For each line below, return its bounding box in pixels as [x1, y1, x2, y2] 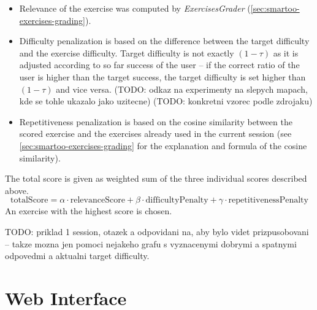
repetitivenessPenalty [228, 196, 308, 205]
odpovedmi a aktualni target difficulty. [5, 249, 150, 262]
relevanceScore [70, 196, 125, 205]
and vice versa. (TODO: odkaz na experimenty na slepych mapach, [56, 82, 308, 95]
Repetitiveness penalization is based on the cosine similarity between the [19, 115, 292, 128]
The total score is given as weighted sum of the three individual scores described [5, 172, 307, 185]
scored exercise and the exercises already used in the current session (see [19, 127, 292, 140]
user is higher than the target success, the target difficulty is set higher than [19, 70, 306, 83]
